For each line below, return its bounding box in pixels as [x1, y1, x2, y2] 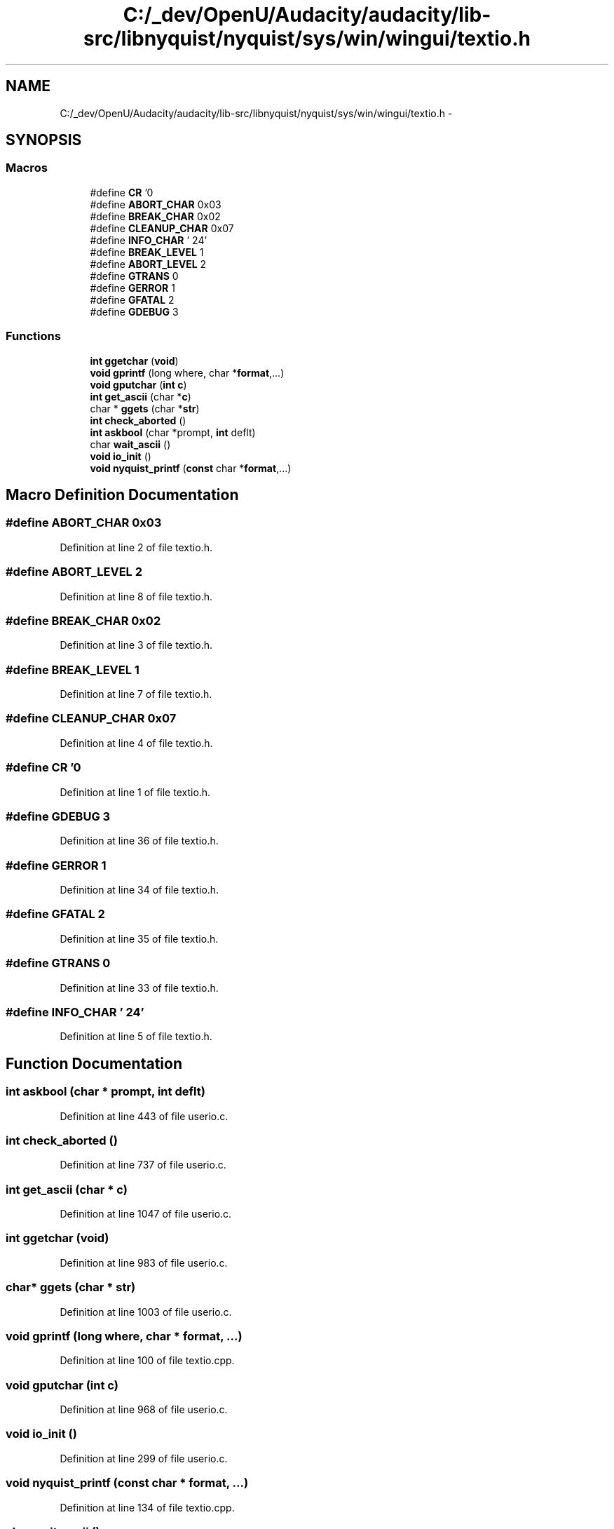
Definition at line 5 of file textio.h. [60, 1030, 212, 1043]
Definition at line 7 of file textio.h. [60, 688, 212, 701]
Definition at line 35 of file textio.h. [60, 932, 219, 945]
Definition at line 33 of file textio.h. [60, 981, 219, 994]
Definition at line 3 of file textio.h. [60, 639, 213, 652]
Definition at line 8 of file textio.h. [60, 590, 213, 602]
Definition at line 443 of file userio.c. [60, 1110, 228, 1122]
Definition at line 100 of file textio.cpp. [60, 1354, 235, 1367]
